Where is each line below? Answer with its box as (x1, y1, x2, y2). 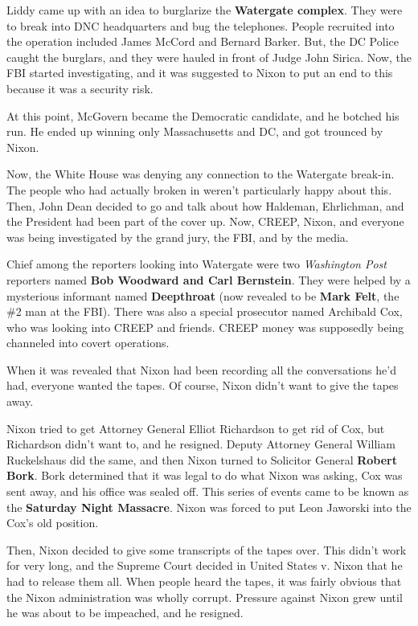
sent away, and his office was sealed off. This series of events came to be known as (6, 483, 409, 500)
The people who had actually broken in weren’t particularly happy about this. (6, 181, 392, 198)
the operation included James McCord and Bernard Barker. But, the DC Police (6, 33, 399, 50)
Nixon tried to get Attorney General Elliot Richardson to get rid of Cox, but (6, 419, 385, 436)
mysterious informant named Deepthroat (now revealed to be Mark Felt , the (6, 287, 400, 304)
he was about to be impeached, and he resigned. (6, 604, 244, 621)
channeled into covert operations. (6, 334, 170, 351)
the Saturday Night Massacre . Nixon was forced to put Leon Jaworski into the (6, 498, 412, 515)
